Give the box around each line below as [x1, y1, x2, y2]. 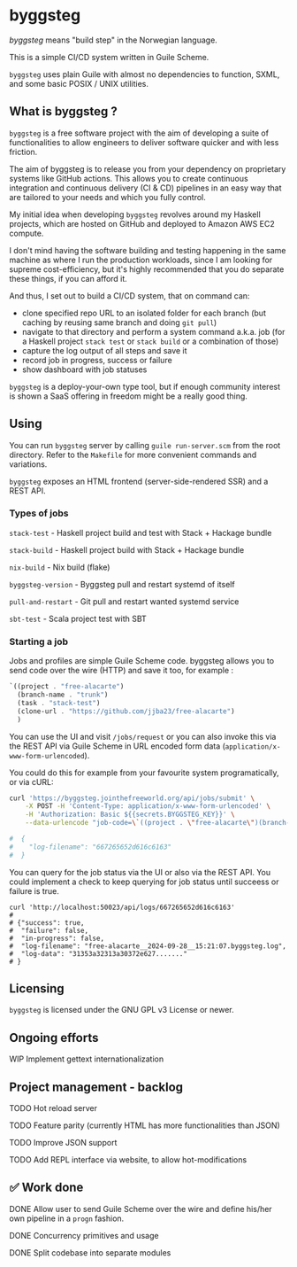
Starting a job [9, 635, 69, 648]
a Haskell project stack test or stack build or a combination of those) [21, 336, 279, 346]
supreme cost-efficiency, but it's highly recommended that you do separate [9, 263, 285, 275]
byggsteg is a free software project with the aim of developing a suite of [9, 128, 270, 138]
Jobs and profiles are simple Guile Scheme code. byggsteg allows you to [9, 656, 275, 666]
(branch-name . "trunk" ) [17, 690, 109, 700]
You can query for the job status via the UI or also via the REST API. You [9, 867, 271, 877]
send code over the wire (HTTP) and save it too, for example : [9, 665, 234, 676]
